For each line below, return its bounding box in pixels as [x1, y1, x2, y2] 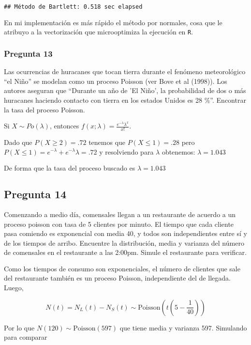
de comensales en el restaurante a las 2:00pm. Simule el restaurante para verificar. [4, 247, 247, 257]
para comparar [4, 332, 47, 342]
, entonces [49, 121, 79, 131]
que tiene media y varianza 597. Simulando [119, 322, 247, 332]
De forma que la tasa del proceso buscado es [4, 163, 135, 173]
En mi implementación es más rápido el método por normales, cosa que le [4, 17, 222, 27]
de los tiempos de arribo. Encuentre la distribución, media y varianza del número [4, 237, 244, 248]
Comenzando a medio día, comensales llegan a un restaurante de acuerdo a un [4, 209, 236, 219]
